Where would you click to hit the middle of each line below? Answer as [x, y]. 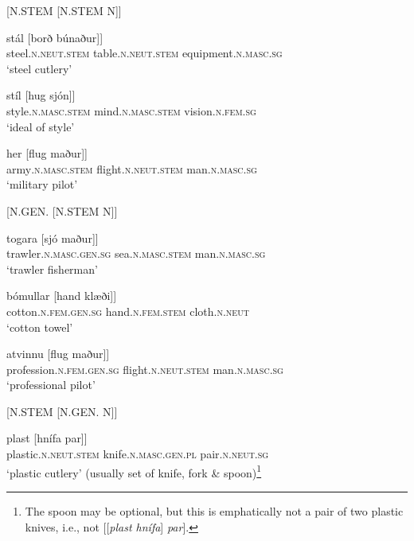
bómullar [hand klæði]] [62, 296]
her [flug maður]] [47, 153]
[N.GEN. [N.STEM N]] [62, 210]
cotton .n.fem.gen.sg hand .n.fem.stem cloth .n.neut [128, 311]
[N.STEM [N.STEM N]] [64, 10]
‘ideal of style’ [41, 126]
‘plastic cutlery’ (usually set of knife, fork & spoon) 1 [134, 471]
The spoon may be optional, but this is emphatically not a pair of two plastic [214, 510]
